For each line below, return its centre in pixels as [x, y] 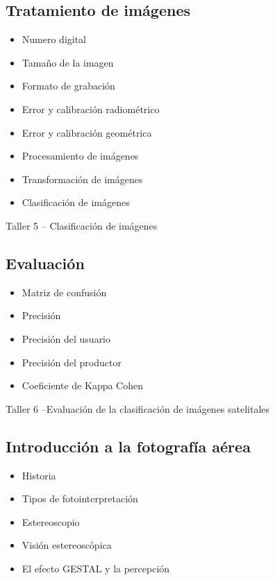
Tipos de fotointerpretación [80, 498]
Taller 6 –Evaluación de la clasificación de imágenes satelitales [138, 408]
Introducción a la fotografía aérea [128, 446]
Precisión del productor [72, 362]
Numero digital [54, 39]
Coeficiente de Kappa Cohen [83, 385]
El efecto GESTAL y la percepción [96, 568]
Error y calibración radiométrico [91, 109]
